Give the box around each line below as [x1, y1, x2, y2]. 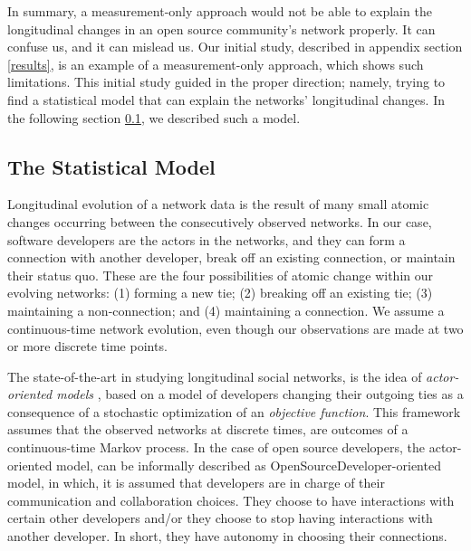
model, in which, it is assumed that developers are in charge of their [7, 473, 385, 492]
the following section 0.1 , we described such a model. [7, 108, 301, 127]
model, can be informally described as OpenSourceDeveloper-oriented [56, 455, 441, 474]
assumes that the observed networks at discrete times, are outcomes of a [7, 420, 409, 439]
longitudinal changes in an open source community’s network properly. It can [7, 19, 436, 38]
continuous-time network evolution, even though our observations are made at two [7, 318, 464, 337]
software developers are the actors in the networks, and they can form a [7, 230, 406, 249]
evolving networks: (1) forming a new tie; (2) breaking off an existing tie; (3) [7, 283, 433, 302]
